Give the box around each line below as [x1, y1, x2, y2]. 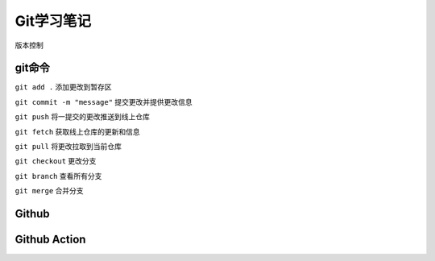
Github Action [14, 233, 86, 246]
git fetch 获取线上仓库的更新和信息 [14, 126, 140, 136]
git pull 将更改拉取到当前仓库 [14, 142, 122, 151]
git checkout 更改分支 [14, 156, 97, 166]
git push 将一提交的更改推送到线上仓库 [14, 112, 151, 122]
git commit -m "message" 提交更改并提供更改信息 [14, 97, 193, 106]
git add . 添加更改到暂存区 [14, 82, 112, 92]
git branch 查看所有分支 [14, 171, 102, 180]
